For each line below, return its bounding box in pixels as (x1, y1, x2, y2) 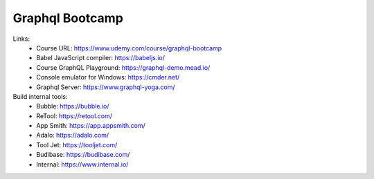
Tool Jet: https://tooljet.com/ (36, 140, 118, 149)
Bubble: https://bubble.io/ (36, 102, 110, 111)
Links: (12, 35, 30, 43)
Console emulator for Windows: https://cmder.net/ (36, 73, 180, 82)
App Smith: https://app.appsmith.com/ (36, 122, 145, 130)
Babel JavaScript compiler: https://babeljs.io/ (36, 54, 166, 62)
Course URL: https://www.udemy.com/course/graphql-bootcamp (36, 44, 222, 52)
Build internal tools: (12, 92, 68, 100)
